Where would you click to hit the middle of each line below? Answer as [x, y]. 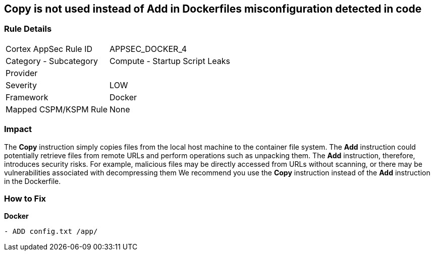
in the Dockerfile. [33, 181]
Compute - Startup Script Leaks [170, 61]
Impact [18, 129]
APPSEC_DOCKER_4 [148, 49]
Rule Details [28, 29]
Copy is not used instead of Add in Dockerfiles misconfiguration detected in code [213, 9]
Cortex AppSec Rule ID [49, 49]
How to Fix [25, 198]
